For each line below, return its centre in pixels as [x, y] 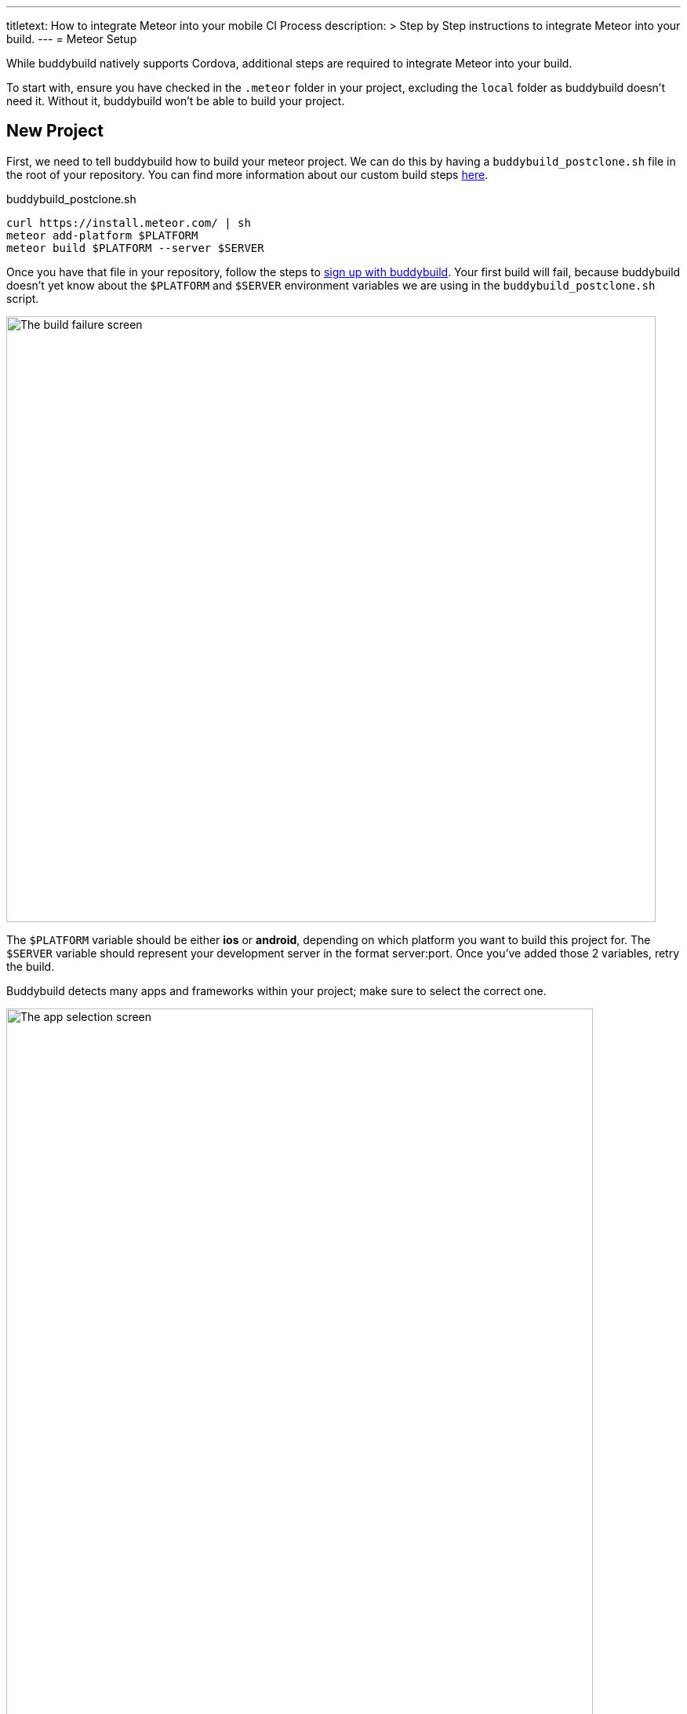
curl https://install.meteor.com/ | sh [129, 222]
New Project [55, 131]
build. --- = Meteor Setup [72, 39]
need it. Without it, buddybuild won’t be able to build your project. [176, 101]
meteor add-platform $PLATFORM [102, 235]
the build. [31, 966]
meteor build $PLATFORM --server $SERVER [135, 248]
